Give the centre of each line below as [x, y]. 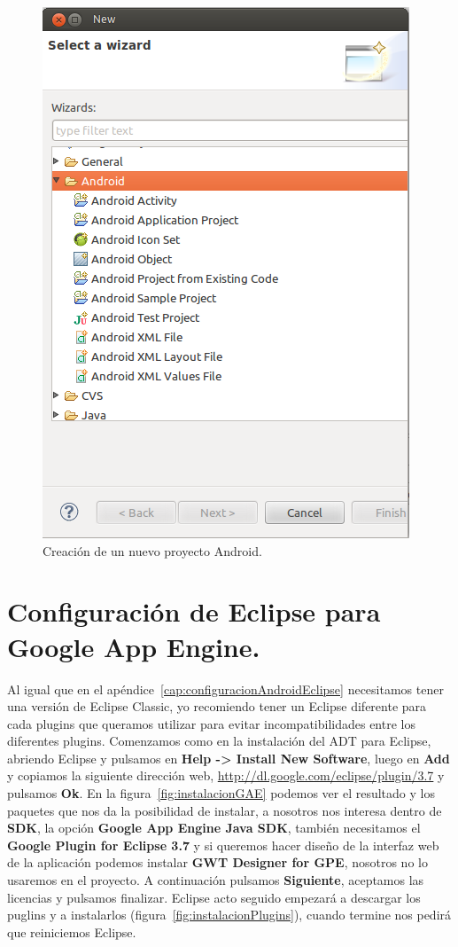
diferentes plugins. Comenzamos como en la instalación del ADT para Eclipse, [219, 741]
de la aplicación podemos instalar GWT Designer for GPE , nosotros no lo [217, 862]
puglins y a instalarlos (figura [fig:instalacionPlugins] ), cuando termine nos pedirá [229, 915]
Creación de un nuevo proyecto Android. [152, 550]
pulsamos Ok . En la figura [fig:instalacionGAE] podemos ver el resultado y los [221, 793]
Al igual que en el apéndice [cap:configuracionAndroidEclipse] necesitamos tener [225, 689]
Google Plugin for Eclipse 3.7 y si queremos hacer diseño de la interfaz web [223, 845]
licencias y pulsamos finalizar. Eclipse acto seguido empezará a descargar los [214, 897]
